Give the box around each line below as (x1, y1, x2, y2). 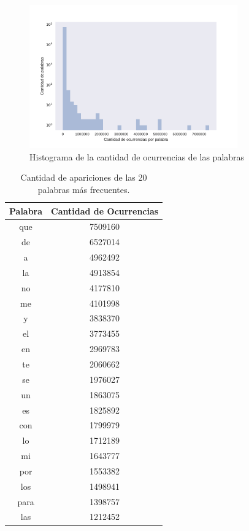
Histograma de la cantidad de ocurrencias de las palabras (29, 150, 245, 163)
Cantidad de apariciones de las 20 (20, 171, 147, 184)
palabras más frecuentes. (37, 183, 130, 195)
